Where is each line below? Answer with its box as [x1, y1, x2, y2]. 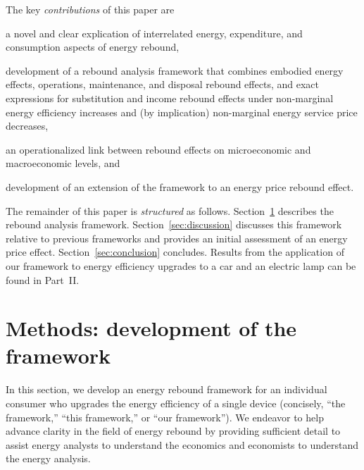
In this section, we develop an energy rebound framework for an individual [6, 382, 327, 397]
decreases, [6, 118, 49, 133]
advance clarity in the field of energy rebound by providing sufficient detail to [6, 423, 341, 438]
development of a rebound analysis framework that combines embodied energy [6, 63, 344, 78]
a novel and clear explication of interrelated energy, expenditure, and [6, 25, 303, 40]
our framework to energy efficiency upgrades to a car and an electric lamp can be [6, 258, 356, 273]
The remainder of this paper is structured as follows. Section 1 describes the [6, 203, 334, 218]
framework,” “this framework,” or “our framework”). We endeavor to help [6, 409, 324, 424]
